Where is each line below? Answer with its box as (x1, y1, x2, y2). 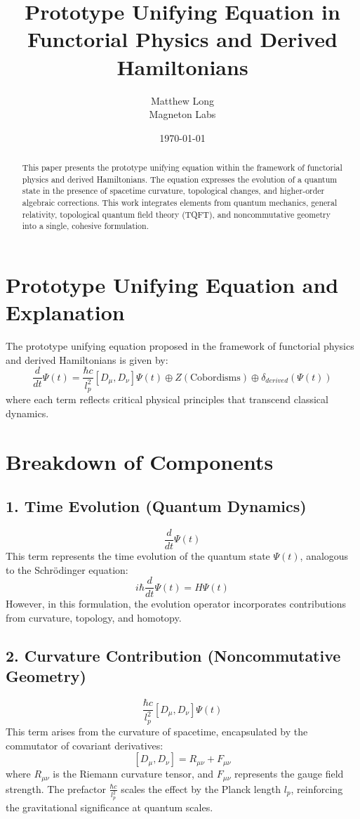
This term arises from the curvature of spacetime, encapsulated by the (6, 723, 308, 738)
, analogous (300, 549, 349, 563)
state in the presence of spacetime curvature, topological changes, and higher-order (22, 185, 325, 197)
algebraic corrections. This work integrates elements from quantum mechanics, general (22, 197, 338, 209)
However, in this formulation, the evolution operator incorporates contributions (6, 596, 347, 611)
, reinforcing (291, 781, 343, 796)
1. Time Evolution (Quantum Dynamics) (6, 495, 307, 517)
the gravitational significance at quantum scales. (6, 799, 213, 814)
